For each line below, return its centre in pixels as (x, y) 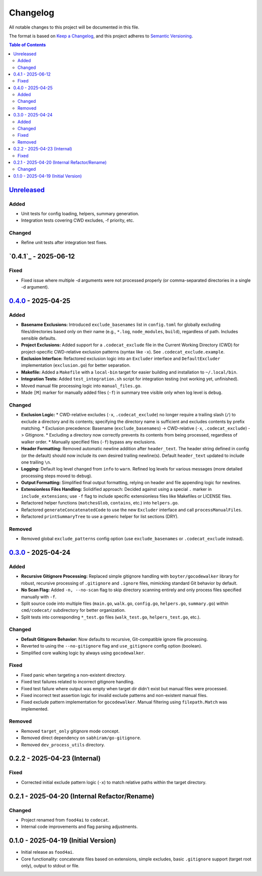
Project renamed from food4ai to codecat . (65, 820)
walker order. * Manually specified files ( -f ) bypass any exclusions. (89, 442)
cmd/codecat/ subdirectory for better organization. (73, 610)
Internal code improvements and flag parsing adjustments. (79, 827)
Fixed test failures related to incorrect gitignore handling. (78, 682)
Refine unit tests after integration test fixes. (64, 243)
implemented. (35, 709)
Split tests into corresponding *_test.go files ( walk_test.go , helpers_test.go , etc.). (111, 617)
